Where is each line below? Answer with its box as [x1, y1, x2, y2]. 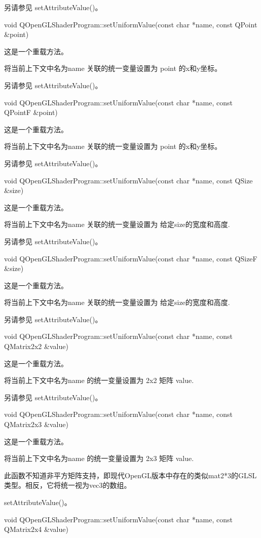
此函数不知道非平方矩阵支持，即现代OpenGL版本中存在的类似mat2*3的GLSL [4, 470, 257, 480]
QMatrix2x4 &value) [4, 524, 68, 534]
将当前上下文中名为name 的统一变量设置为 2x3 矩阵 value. [4, 453, 194, 464]
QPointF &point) [4, 107, 58, 118]
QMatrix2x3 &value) [4, 419, 68, 430]
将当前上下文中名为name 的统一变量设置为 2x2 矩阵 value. [4, 375, 194, 386]
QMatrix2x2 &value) [4, 341, 68, 352]
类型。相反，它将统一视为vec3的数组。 [4, 480, 131, 490]
